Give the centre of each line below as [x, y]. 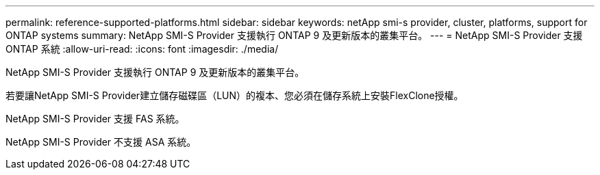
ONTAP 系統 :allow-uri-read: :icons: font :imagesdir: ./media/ [142, 49]
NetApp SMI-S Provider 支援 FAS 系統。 [95, 119]
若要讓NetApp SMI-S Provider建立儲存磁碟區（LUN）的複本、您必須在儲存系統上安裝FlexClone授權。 [235, 95]
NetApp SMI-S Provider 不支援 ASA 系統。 [101, 142]
